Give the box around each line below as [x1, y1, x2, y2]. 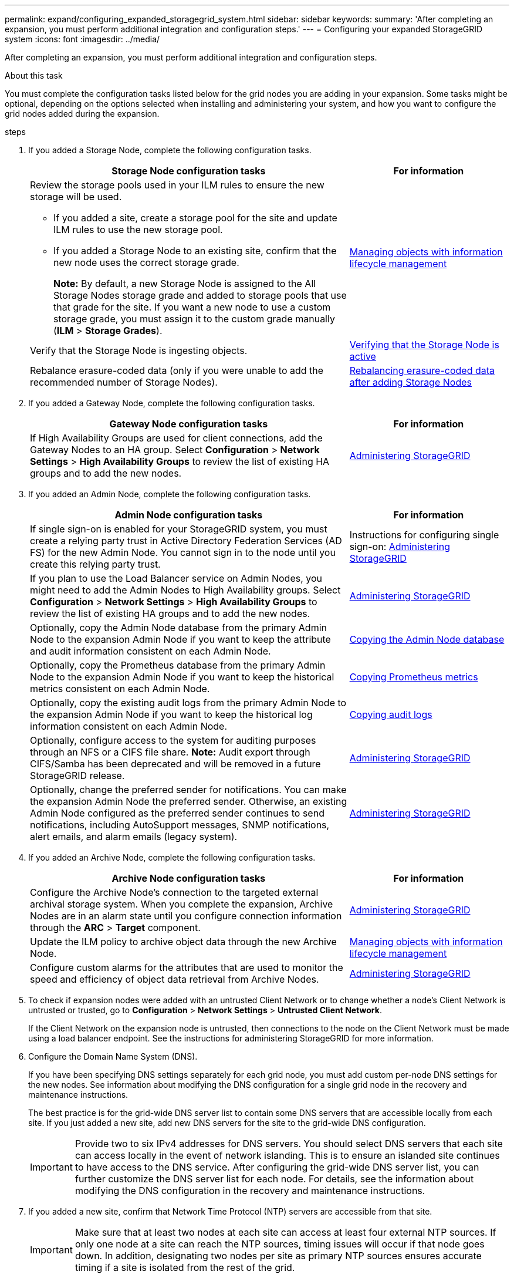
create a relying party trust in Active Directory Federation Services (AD [30, 535, 342, 547]
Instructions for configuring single [349, 529, 499, 541]
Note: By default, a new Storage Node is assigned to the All [53, 278, 316, 289]
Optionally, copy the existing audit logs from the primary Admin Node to [30, 697, 347, 709]
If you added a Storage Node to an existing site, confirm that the [53, 245, 337, 257]
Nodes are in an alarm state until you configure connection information [30, 910, 342, 922]
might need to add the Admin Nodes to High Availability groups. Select [30, 584, 341, 596]
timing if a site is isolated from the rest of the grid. [75, 1262, 295, 1273]
